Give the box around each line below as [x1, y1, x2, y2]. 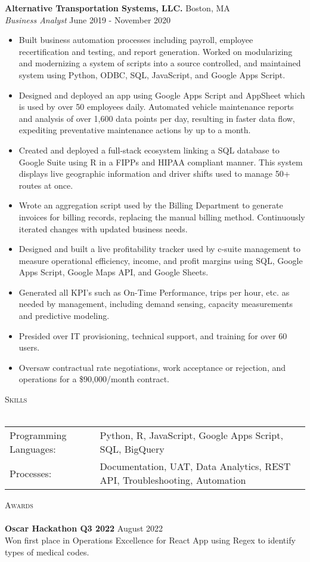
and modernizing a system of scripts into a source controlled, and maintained [18, 57, 301, 69]
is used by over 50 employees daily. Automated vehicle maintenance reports [18, 100, 294, 113]
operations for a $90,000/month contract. [18, 373, 170, 385]
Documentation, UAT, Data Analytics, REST [100, 459, 291, 474]
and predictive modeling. [18, 309, 110, 322]
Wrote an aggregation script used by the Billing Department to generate [18, 199, 283, 211]
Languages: [10, 442, 56, 456]
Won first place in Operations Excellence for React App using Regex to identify [5, 534, 296, 546]
